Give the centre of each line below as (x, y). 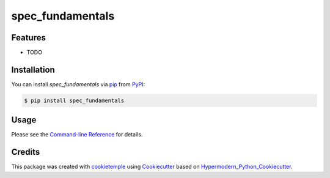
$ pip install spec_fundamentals (74, 100)
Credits (26, 152)
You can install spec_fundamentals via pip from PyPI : (78, 84)
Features (28, 38)
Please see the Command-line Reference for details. (77, 135)
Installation (33, 69)
